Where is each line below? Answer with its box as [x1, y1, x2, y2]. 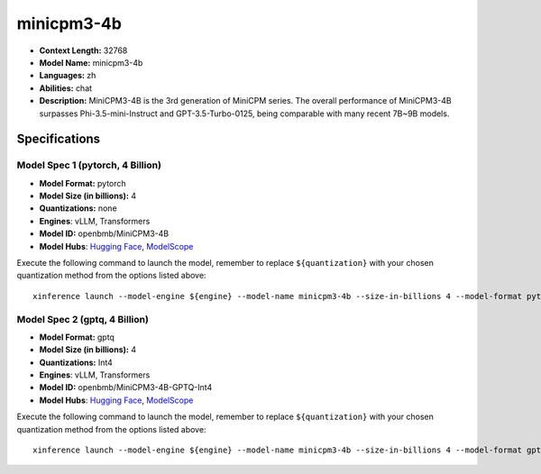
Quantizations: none [39, 203, 117, 214]
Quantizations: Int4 [39, 357, 113, 368]
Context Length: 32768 [39, 45, 128, 56]
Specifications [16, 132, 101, 147]
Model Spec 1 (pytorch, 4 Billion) [16, 159, 162, 171]
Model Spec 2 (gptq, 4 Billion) [16, 313, 149, 325]
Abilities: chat [39, 82, 93, 94]
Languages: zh [39, 70, 96, 81]
